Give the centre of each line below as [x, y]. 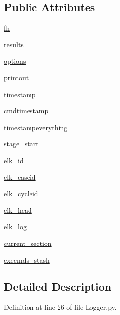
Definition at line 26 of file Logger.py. [60, 307]
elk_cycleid [21, 193]
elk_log [15, 227]
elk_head [18, 210]
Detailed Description [58, 286]
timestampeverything [36, 127]
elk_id [14, 160]
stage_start [21, 144]
